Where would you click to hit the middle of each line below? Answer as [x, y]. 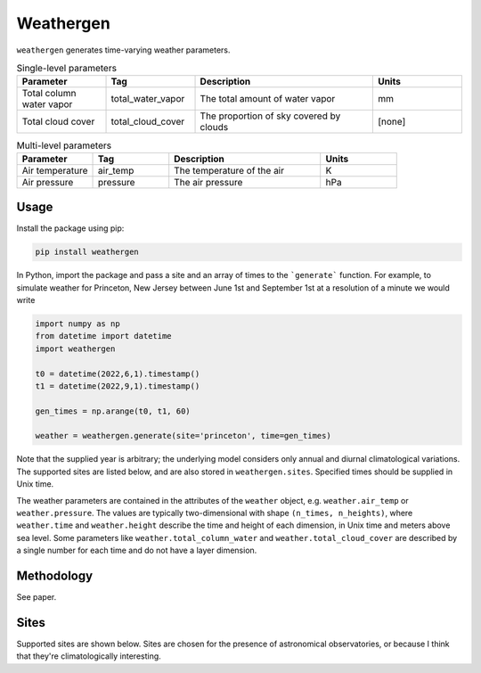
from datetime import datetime [104, 336]
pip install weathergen [87, 252]
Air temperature [55, 170]
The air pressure [208, 182]
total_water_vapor [148, 99]
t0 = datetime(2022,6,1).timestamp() [118, 373]
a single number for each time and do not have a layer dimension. [137, 550]
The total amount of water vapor [268, 99]
